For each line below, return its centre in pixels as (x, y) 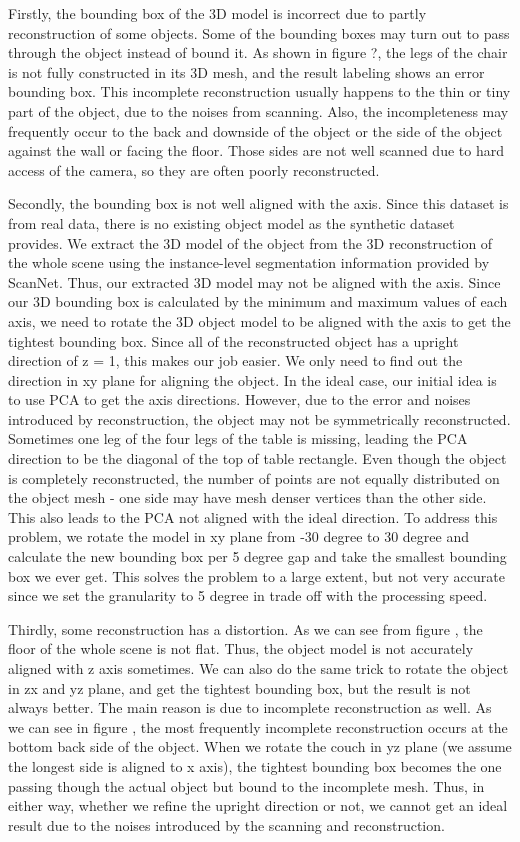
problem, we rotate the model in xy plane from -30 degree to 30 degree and (238, 536)
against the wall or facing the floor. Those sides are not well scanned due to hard (256, 150)
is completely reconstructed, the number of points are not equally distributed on (254, 477)
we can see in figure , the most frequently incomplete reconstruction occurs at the (258, 726)
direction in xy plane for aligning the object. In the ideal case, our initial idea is (252, 379)
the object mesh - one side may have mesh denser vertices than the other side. (247, 497)
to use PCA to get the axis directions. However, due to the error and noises (239, 399)
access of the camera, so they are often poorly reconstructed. (194, 169)
